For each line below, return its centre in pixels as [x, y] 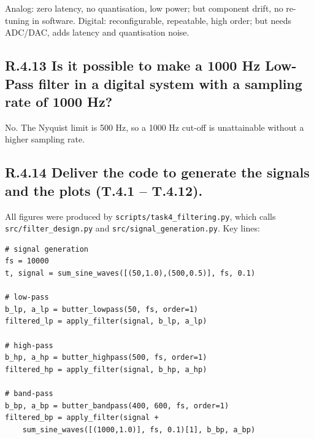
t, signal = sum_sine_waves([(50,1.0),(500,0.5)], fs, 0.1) [130, 274]
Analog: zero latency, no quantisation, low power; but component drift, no [144, 8]
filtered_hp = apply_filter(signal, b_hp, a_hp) [106, 369]
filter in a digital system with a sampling [170, 83]
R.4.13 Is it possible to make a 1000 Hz [133, 65]
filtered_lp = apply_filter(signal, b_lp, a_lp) [106, 321]
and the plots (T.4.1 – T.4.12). [104, 190]
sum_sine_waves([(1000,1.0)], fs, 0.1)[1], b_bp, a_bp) [139, 429]
